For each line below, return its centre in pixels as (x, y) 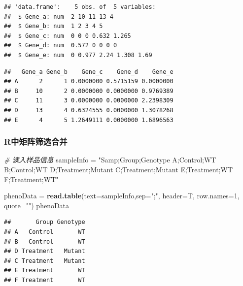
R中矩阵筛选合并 (36, 142)
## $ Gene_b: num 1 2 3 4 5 (53, 26)
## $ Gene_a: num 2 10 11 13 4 (59, 16)
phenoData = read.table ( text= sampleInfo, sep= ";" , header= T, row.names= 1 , (122, 196)
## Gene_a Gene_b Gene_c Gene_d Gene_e (89, 72)
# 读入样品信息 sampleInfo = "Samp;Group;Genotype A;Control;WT (110, 160)
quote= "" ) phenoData (37, 205)
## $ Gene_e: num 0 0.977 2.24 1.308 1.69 (78, 55)
